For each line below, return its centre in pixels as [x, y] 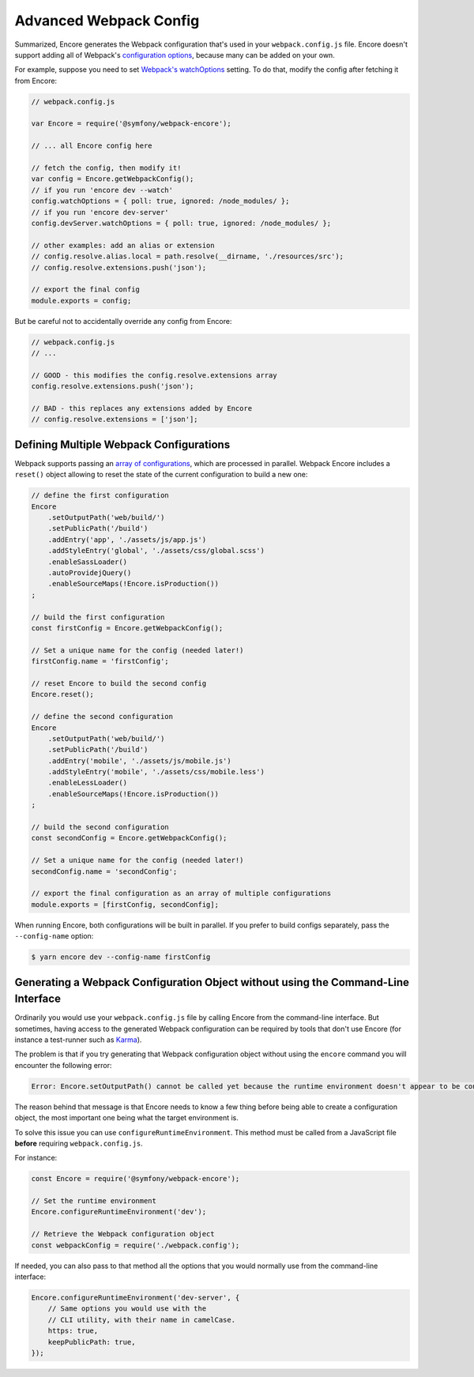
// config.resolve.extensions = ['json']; [115, 419]
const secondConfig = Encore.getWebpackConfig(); [129, 838]
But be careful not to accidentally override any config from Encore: [123, 321]
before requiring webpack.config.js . [79, 1143]
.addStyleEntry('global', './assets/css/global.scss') [156, 551]
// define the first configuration [100, 495]
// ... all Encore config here [92, 146]
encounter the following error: [63, 1065]
